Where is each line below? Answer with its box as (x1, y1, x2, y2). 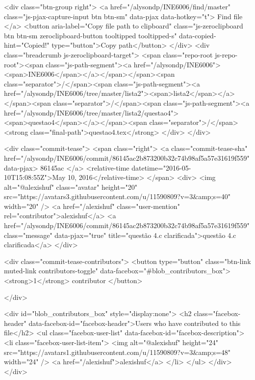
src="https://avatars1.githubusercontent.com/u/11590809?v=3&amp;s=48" (4, 347, 231, 357)
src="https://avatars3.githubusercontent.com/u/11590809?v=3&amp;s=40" (4, 191, 231, 202)
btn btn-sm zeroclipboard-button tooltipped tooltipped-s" (4, 30, 177, 40)
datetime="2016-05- (131, 162, 191, 173)
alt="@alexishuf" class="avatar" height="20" (4, 181, 138, 192)
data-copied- (179, 30, 216, 40)
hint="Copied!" (4, 40, 50, 50)
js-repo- (215, 49, 238, 59)
